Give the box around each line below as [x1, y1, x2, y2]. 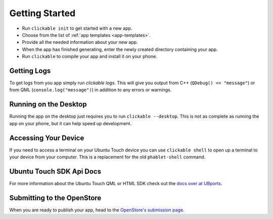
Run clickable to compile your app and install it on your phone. [22, 53, 158, 60]
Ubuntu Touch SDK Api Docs [9, 167, 101, 176]
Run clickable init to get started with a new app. [22, 25, 132, 31]
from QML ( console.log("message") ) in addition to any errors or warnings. [9, 87, 172, 93]
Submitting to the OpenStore [9, 193, 102, 202]
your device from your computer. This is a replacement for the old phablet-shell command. [9, 154, 206, 160]
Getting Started [9, 8, 76, 19]
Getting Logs [9, 66, 51, 75]
